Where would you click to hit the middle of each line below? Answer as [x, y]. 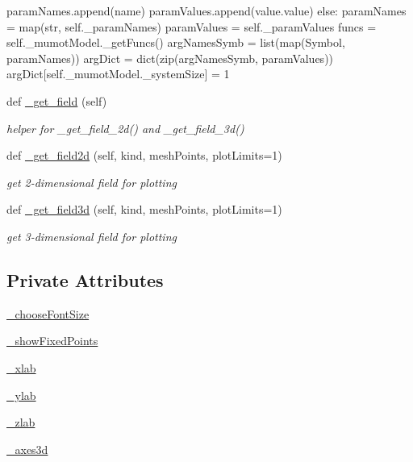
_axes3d [27, 449]
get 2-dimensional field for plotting [92, 182]
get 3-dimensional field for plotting [92, 236]
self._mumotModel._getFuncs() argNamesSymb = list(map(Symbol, [176, 42]
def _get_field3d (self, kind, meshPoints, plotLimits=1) [144, 209]
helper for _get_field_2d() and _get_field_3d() [125, 128]
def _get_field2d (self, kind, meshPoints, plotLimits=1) [144, 155]
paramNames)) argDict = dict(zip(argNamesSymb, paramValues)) [170, 58]
